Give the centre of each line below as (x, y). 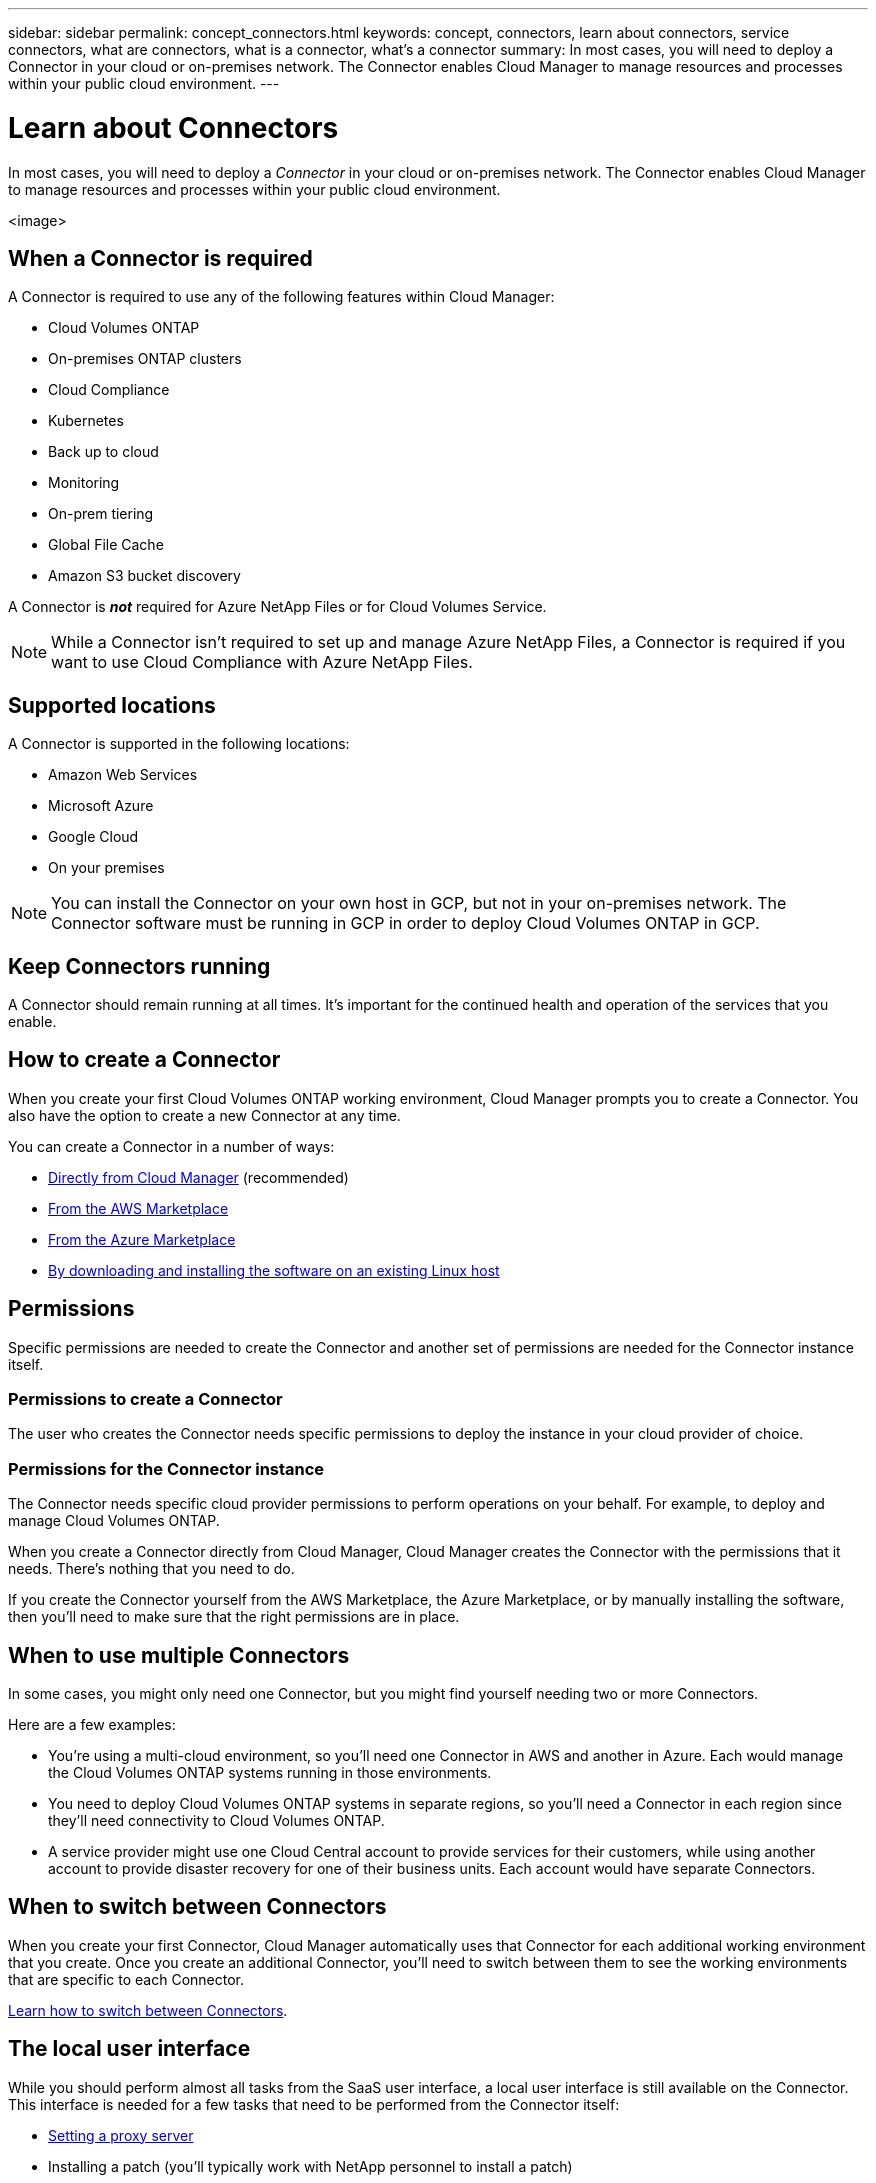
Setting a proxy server (121, 2135)
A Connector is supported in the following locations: (179, 744)
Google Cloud (93, 837)
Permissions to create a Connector (145, 1399)
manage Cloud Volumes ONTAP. (114, 1521)
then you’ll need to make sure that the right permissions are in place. (234, 1617)
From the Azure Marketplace (142, 1239)
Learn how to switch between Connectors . (148, 2010)
